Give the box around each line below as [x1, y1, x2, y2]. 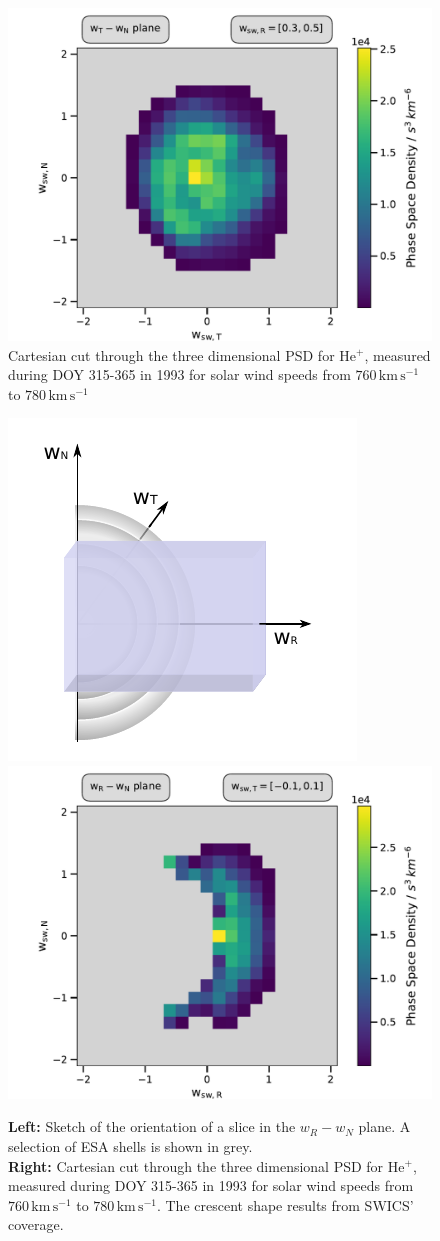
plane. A [358, 1116, 411, 1137]
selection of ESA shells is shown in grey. [8, 1135, 253, 1156]
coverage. [8, 1214, 64, 1235]
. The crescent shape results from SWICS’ [156, 1194, 414, 1215]
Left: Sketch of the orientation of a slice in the [8, 1116, 296, 1137]
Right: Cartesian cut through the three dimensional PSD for [8, 1155, 384, 1176]
